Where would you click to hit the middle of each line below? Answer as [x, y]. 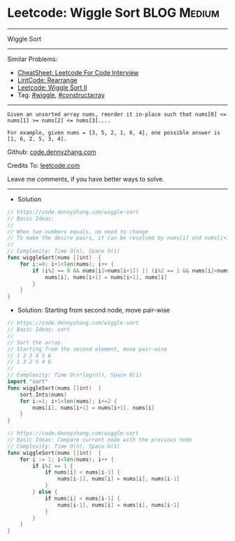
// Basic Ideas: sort [39, 330]
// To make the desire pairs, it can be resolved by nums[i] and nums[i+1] [120, 238]
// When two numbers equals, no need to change [78, 232]
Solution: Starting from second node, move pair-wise [93, 310]
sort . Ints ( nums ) [44, 395]
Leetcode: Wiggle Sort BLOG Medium [113, 13]
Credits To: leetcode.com [44, 165]
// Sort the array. [36, 342]
